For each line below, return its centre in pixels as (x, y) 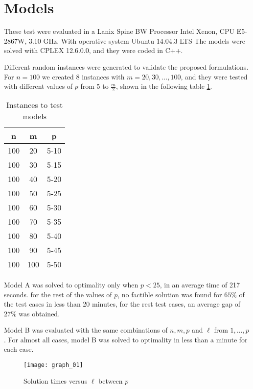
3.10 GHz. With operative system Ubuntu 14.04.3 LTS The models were (137, 40)
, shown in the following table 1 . (164, 86)
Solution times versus (56, 380)
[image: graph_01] (53, 365)
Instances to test (35, 104)
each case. (19, 349)
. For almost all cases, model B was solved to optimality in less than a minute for (126, 339)
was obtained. (39, 313)
